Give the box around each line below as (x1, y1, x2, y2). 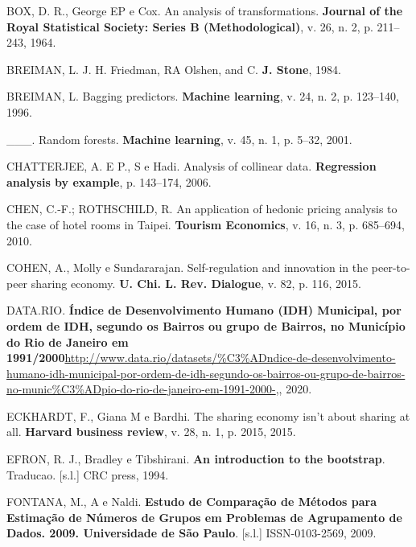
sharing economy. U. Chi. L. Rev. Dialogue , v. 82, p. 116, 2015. (31, 274, 361, 291)
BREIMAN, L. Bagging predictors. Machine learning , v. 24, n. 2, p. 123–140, (6, 88, 399, 105)
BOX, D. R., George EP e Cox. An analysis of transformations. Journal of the (6, 2, 403, 19)
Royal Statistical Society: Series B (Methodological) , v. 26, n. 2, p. (6, 18, 373, 35)
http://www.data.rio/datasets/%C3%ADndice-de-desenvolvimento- (64, 349, 396, 366)
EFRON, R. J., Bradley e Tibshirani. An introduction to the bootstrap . (6, 450, 385, 467)
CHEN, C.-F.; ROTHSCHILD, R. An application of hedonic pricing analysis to (6, 200, 397, 217)
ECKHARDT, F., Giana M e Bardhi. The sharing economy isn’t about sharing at (6, 407, 410, 424)
